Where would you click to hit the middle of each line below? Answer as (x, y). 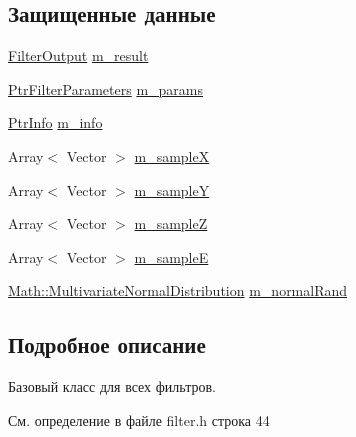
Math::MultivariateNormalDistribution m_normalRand (178, 290)
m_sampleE (171, 256)
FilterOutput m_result (78, 55)
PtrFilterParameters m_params (106, 88)
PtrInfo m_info (55, 122)
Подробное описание (107, 344)
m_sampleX (172, 155)
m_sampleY (172, 189)
